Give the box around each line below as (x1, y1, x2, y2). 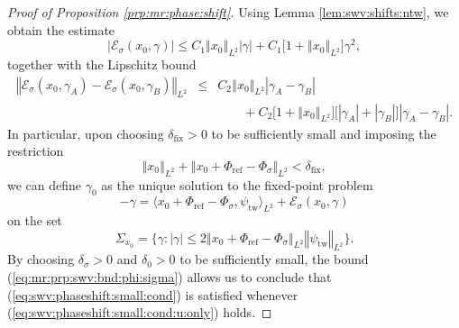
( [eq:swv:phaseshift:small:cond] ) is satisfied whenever (7, 285, 298, 304)
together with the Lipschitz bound (7, 55, 197, 74)
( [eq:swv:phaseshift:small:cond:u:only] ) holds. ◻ (7, 303, 272, 322)
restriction (7, 141, 64, 160)
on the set (7, 211, 62, 230)
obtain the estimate (7, 20, 115, 39)
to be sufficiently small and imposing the (211, 123, 436, 142)
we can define (7, 175, 82, 194)
